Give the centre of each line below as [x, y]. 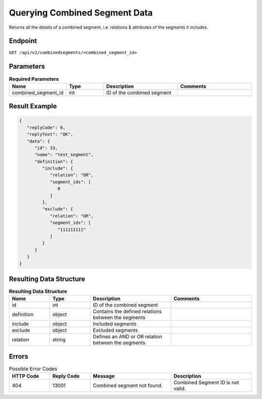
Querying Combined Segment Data [81, 13]
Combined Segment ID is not [206, 382]
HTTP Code [25, 376]
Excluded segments [115, 330]
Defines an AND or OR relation [128, 337]
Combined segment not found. [128, 385]
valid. [180, 389]
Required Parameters [34, 79]
